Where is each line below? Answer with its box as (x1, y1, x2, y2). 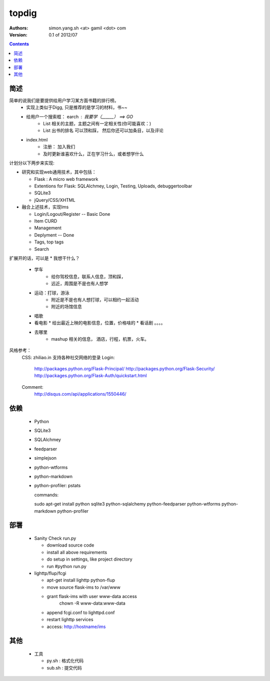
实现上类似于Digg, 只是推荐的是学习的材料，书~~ (26, 104, 127, 110)
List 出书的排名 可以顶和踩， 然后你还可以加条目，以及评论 (43, 127, 164, 133)
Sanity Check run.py (34, 535, 76, 541)
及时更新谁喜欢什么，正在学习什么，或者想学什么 (43, 150, 144, 157)
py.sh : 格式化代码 (46, 658, 84, 664)
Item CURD (34, 218, 57, 224)
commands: (34, 492, 59, 498)
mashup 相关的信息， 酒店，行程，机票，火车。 (51, 336, 149, 342)
